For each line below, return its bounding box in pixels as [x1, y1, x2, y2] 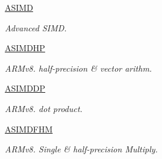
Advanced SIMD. [5, 21, 67, 34]
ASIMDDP [5, 82, 46, 95]
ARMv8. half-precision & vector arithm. [5, 61, 152, 74]
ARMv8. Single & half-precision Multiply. [5, 143, 158, 155]
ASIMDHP [5, 42, 45, 54]
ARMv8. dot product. [5, 102, 83, 114]
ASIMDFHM [5, 122, 53, 135]
